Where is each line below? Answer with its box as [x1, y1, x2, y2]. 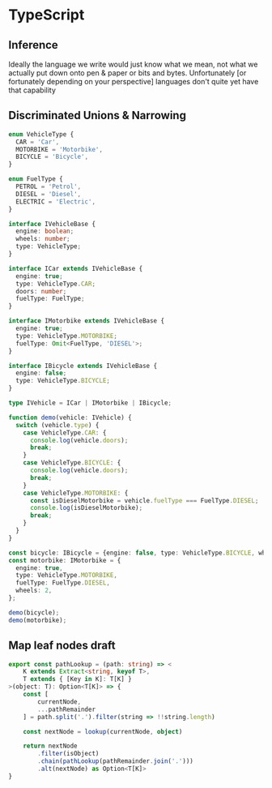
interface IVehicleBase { [8, 220, 96, 228]
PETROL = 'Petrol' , [15, 182, 82, 191]
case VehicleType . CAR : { [23, 428, 107, 437]
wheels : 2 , [15, 586, 53, 595]
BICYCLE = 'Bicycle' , [15, 152, 89, 161]
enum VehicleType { [8, 130, 74, 139]
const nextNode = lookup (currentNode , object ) [23, 727, 183, 735]
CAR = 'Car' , [15, 138, 60, 146]
